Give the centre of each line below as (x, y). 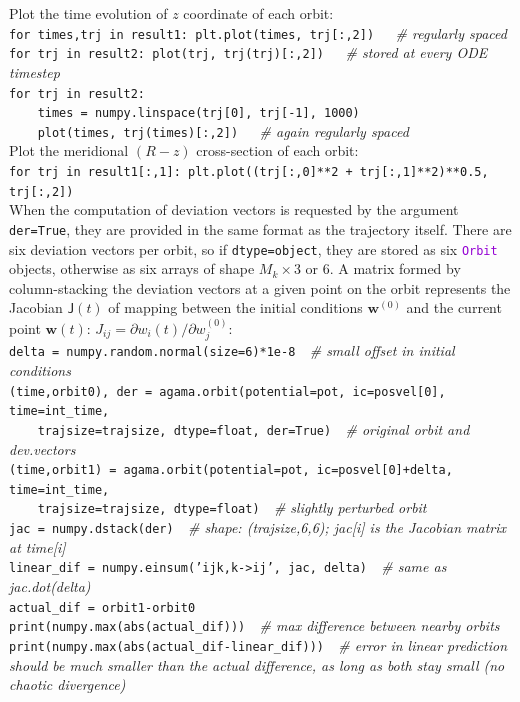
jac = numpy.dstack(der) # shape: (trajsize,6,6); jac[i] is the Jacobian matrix (258, 527)
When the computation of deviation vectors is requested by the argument (234, 209)
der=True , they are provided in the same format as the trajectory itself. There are (260, 228)
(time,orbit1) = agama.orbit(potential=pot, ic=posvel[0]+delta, (231, 470)
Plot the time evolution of (88, 13)
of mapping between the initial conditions (235, 307)
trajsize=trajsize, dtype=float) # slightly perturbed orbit (232, 507)
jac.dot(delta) (50, 585)
